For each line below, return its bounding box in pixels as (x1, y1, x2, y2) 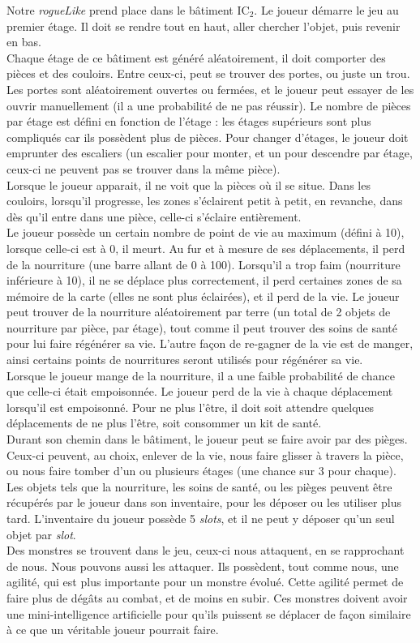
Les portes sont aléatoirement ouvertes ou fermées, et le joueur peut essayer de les (6, 80, 414, 97)
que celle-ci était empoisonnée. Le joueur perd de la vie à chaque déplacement (6, 383, 393, 400)
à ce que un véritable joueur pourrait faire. (6, 621, 219, 638)
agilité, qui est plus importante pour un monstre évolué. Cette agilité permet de (6, 573, 404, 590)
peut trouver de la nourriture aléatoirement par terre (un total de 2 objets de (6, 303, 391, 320)
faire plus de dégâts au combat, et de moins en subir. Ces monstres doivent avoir (6, 589, 408, 606)
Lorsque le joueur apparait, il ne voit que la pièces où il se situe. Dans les (6, 176, 371, 193)
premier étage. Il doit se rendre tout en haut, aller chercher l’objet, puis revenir (6, 17, 401, 34)
